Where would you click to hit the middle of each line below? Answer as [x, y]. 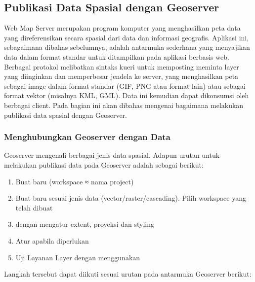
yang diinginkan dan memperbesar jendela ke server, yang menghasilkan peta [121, 76]
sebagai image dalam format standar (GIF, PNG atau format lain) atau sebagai [125, 86]
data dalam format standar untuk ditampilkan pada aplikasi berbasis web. [117, 56]
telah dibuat [34, 207]
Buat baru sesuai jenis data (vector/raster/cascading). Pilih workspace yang [131, 198]
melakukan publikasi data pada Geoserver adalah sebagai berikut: [104, 164]
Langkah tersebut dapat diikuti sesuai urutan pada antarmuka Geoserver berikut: [128, 274]
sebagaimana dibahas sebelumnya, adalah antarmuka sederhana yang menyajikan [127, 47]
